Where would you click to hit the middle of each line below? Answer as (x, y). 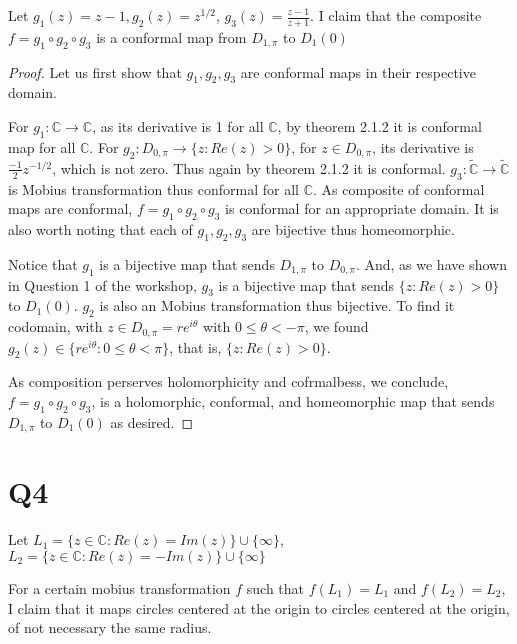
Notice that (43, 263)
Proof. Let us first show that (95, 71)
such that (275, 588)
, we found (336, 326)
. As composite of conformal (399, 188)
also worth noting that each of (100, 229)
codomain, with (55, 326)
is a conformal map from (171, 36)
